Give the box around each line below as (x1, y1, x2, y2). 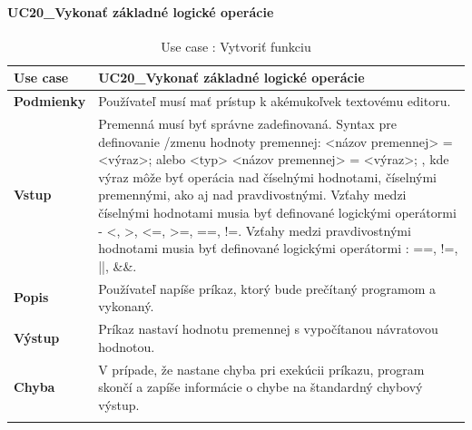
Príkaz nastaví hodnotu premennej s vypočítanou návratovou (98, 319, 438, 338)
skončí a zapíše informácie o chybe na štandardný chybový (98, 377, 423, 396)
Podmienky (14, 92, 86, 111)
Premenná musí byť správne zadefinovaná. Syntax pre (98, 114, 397, 133)
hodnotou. (98, 337, 155, 356)
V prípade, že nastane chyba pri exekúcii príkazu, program (98, 359, 425, 378)
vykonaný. (98, 297, 154, 316)
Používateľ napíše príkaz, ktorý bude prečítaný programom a (98, 279, 437, 298)
